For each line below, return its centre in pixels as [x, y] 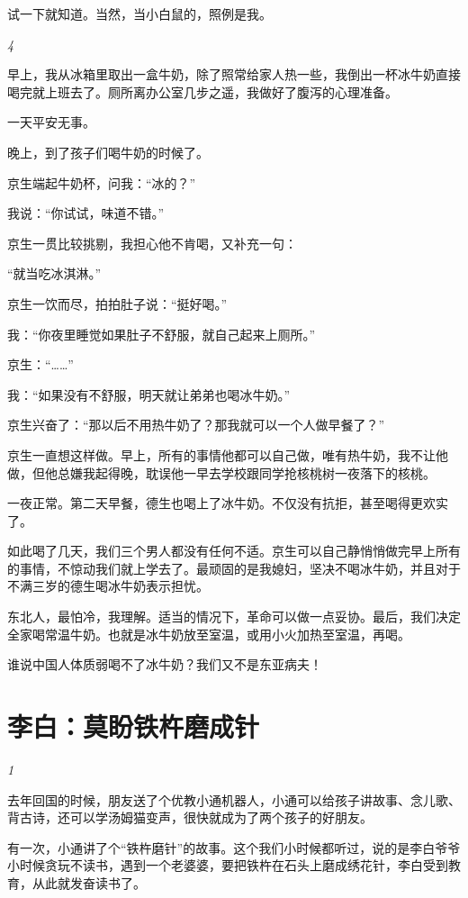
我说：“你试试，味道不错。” [86, 213]
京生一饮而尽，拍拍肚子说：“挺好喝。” [117, 303]
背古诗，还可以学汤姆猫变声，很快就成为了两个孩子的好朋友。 [190, 817]
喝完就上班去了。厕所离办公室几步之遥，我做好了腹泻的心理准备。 [202, 91]
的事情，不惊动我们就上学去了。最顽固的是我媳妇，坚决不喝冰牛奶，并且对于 [234, 568]
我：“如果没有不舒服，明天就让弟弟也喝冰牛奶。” [149, 394]
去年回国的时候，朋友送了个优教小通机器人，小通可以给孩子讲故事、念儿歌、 [234, 799]
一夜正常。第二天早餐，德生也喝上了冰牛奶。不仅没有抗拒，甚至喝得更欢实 [228, 503]
